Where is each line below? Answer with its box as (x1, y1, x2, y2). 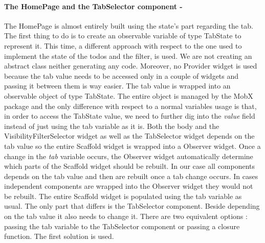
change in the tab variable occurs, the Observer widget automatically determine (4, 150, 253, 161)
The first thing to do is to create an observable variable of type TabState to (4, 30, 241, 41)
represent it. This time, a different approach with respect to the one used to (4, 40, 242, 51)
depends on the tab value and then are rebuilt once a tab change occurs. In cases (4, 170, 258, 181)
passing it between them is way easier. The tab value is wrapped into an (4, 80, 231, 91)
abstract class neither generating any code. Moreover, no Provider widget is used (4, 60, 257, 71)
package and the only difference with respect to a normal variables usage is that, (4, 100, 257, 111)
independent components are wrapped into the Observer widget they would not (4, 181, 253, 191)
